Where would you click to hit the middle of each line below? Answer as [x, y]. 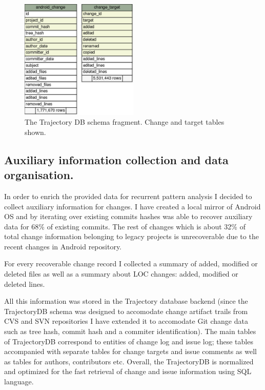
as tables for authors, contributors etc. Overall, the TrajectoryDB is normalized [129, 361]
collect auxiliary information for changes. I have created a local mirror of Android [132, 206]
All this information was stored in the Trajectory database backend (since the [126, 301]
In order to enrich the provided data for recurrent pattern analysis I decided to [128, 196]
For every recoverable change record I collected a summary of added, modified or [131, 264]
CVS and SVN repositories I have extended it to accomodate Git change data [126, 321]
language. [19, 381]
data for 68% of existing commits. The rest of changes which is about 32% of [125, 226]
